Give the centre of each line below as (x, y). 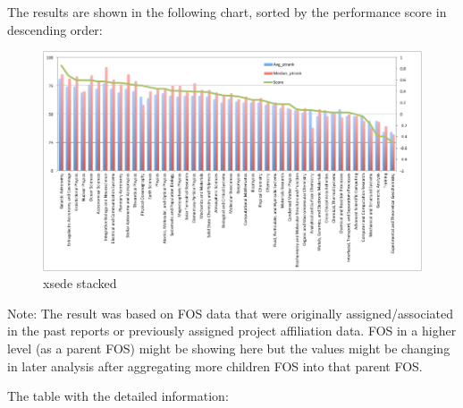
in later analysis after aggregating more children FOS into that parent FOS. (215, 365)
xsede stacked (80, 283)
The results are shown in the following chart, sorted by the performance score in (227, 12)
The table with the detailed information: (118, 396)
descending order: (55, 29)
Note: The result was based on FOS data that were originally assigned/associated (230, 313)
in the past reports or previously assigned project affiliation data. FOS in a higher (232, 331)
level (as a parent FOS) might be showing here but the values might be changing (229, 348)
